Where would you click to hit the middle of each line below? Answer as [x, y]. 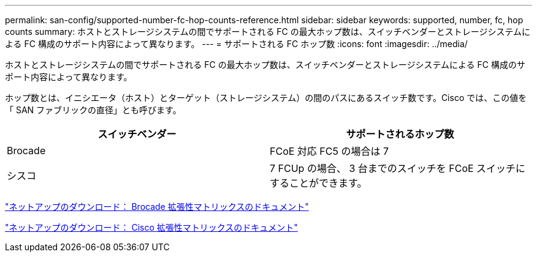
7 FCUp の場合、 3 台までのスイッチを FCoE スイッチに [398, 168]
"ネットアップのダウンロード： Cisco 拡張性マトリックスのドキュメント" [151, 227]
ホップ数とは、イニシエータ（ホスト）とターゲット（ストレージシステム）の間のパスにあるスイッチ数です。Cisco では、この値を [266, 98]
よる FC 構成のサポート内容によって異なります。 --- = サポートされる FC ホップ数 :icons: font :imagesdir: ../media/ [236, 44]
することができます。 [318, 183]
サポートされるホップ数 [400, 134]
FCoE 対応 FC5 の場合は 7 [329, 151]
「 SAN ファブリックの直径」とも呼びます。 [93, 110]
